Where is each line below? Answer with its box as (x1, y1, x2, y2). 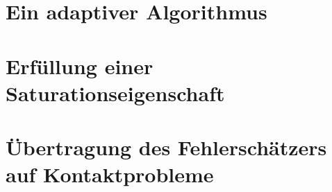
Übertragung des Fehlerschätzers (6, 133, 327, 162)
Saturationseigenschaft (6, 78, 225, 107)
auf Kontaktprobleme (6, 160, 214, 189)
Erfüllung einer (6, 51, 153, 80)
